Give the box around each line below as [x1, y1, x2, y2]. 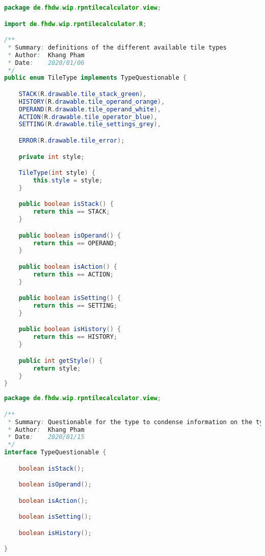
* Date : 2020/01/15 [8, 433, 85, 441]
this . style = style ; [33, 176, 103, 184]
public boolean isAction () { [18, 263, 118, 270]
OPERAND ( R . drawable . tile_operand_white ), [18, 105, 161, 113]
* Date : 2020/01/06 [8, 59, 85, 66]
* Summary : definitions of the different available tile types [8, 43, 227, 51]
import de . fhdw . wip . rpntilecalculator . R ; [4, 20, 147, 28]
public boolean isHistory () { [18, 326, 121, 333]
